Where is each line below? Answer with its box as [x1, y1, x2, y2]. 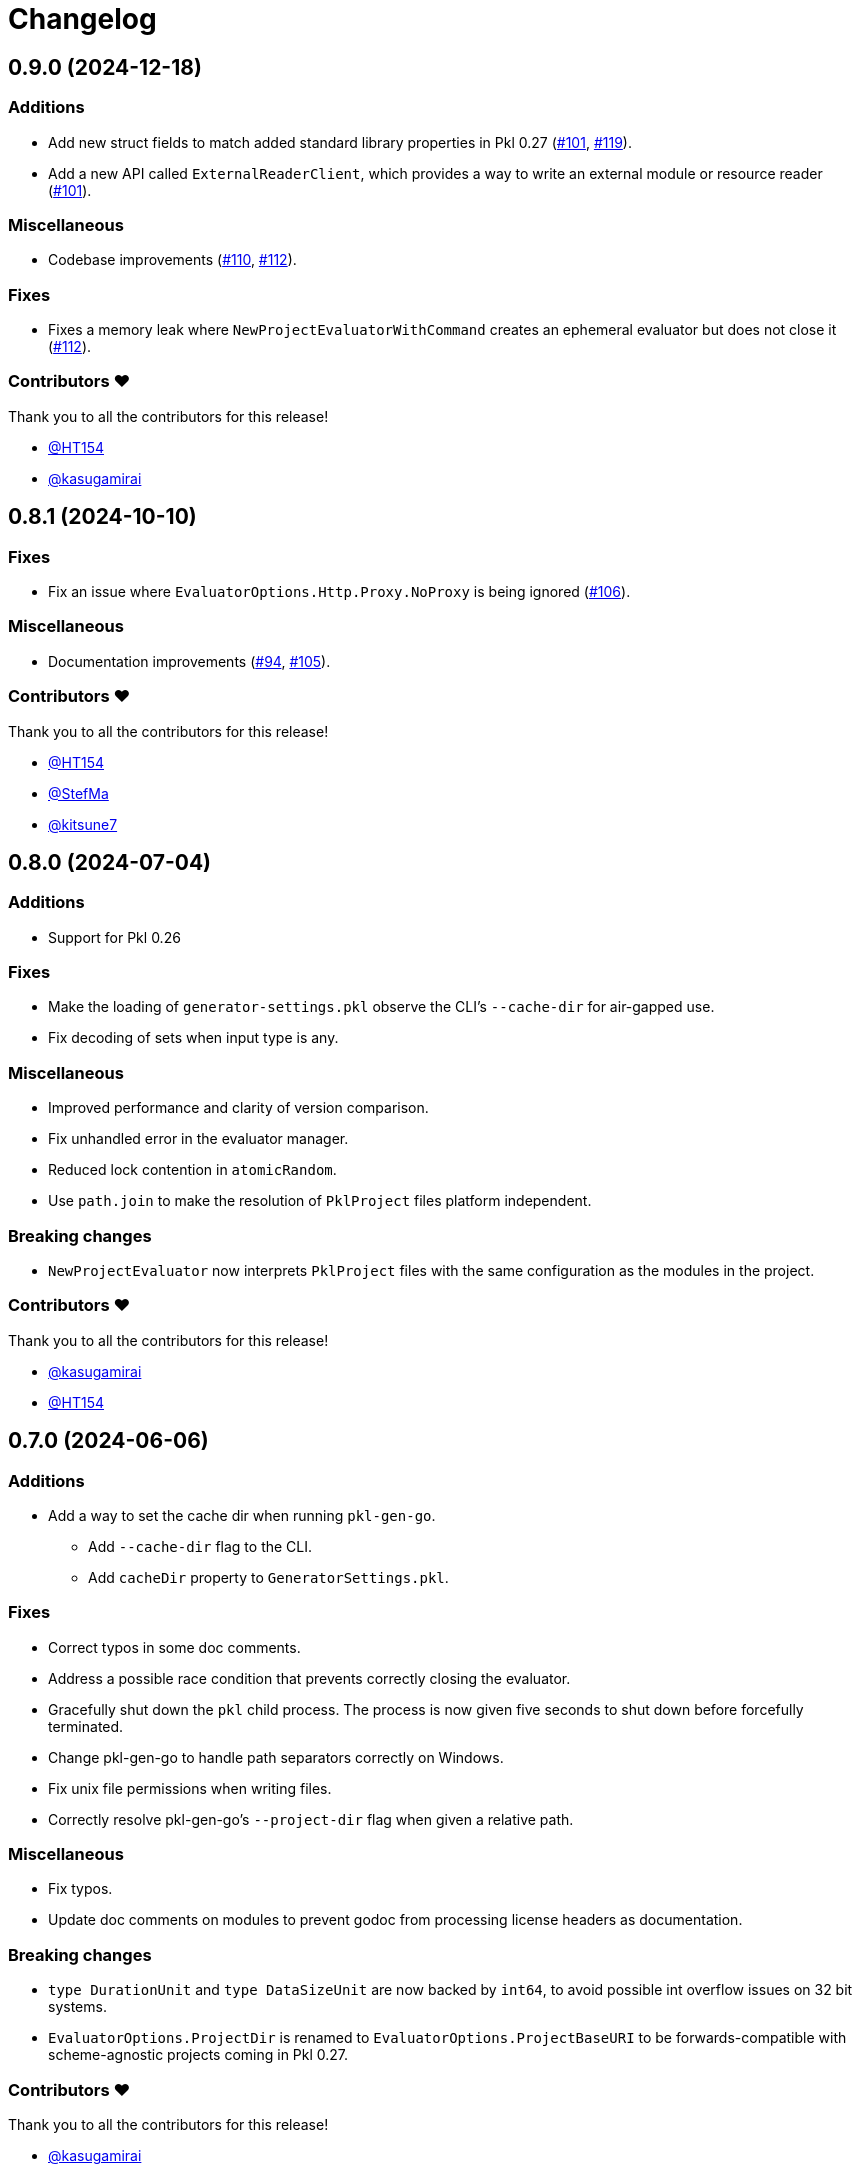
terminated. [48, 1717, 124, 1735]
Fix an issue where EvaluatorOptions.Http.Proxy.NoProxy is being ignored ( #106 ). [48, 583, 631, 601]
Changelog [8, 2, 157, 36]
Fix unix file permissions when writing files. [48, 1779, 332, 1797]
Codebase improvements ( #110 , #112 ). [48, 251, 297, 269]
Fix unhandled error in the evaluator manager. [48, 1130, 349, 1148]
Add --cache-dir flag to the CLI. [88, 1537, 313, 1555]
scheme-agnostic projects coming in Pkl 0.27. [48, 2046, 349, 2064]
